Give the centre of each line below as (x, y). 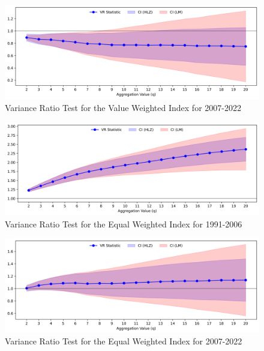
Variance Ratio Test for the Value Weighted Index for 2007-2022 (123, 107)
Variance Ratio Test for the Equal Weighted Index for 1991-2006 (124, 223)
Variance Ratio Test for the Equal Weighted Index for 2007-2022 (124, 341)
